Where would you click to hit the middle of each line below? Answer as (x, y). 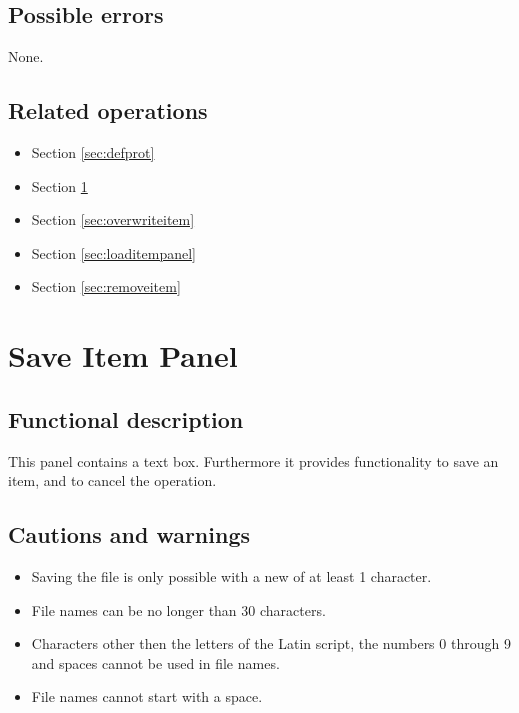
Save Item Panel (123, 355)
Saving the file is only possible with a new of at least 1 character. (231, 575)
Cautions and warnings (129, 534)
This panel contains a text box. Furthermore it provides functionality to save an (253, 460)
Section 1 (59, 185)
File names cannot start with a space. (147, 696)
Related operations (108, 110)
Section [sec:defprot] (93, 152)
